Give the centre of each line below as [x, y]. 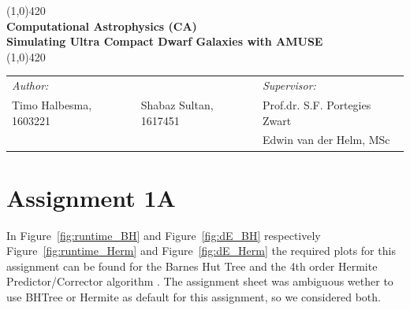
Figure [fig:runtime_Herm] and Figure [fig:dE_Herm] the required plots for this [201, 251]
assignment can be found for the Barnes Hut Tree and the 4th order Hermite [192, 266]
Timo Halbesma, [52, 104]
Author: [30, 85]
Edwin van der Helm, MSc [326, 140]
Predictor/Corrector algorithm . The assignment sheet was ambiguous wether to [200, 281]
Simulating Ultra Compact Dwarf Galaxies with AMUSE [165, 41]
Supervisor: [289, 85]
